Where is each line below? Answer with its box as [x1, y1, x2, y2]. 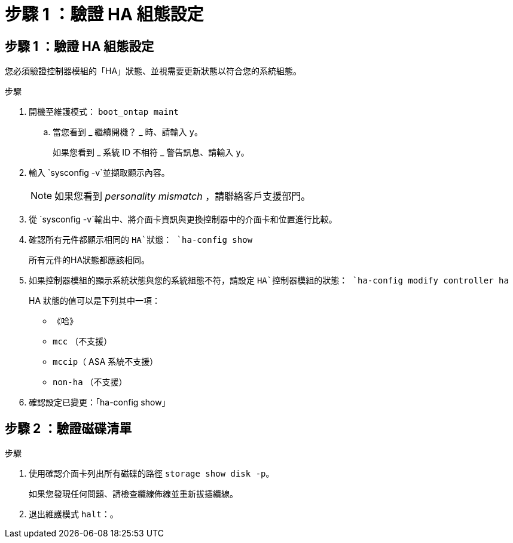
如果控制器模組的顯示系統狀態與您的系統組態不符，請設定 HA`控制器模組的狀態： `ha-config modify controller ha [29, 275, 509, 286]
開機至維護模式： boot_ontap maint [29, 106, 179, 117]
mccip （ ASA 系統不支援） [53, 356, 158, 367]
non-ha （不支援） [53, 377, 127, 388]
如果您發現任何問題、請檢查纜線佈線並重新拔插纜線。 [29, 489, 238, 499]
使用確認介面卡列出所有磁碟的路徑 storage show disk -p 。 [29, 468, 274, 479]
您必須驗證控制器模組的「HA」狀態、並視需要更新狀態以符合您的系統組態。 [5, 66, 302, 77]
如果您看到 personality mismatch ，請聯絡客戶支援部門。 [54, 190, 311, 203]
